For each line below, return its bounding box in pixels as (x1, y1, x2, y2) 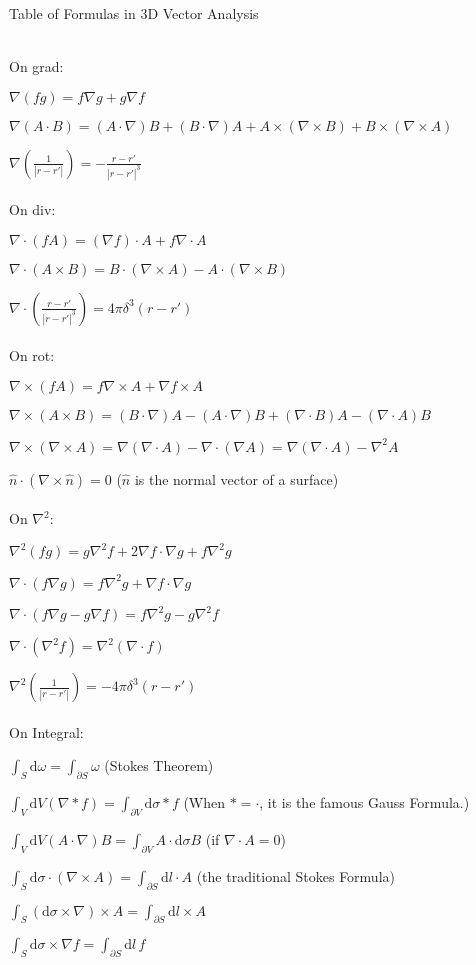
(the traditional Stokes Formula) (196, 865, 395, 886)
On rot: (9, 345, 55, 366)
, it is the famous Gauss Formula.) (259, 792, 470, 813)
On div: (9, 199, 56, 220)
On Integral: (9, 721, 84, 742)
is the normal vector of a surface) (134, 468, 339, 489)
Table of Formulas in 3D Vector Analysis (9, 3, 259, 23)
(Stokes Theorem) (104, 755, 214, 776)
